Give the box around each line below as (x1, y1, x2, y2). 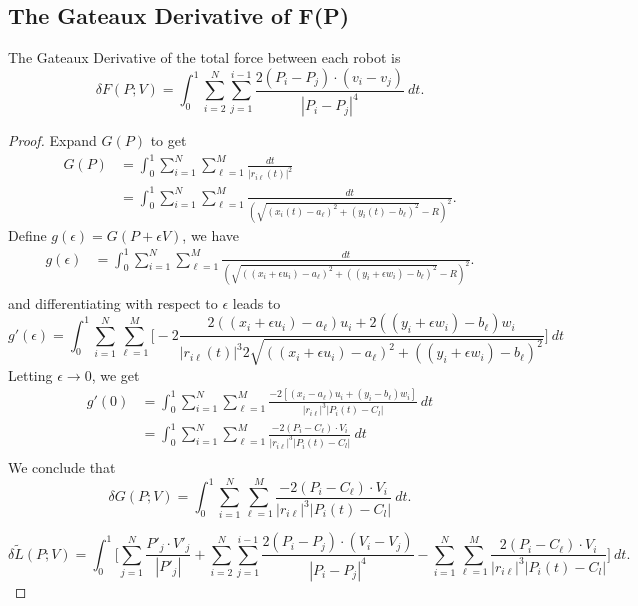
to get (150, 130, 187, 151)
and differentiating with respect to (8, 292, 218, 313)
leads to (232, 292, 281, 313)
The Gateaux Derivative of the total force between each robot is (8, 47, 401, 68)
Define (8, 224, 47, 245)
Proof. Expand (8, 130, 97, 151)
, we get (91, 364, 140, 385)
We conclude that (8, 457, 116, 477)
